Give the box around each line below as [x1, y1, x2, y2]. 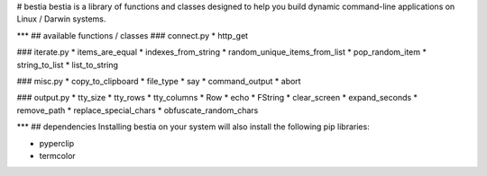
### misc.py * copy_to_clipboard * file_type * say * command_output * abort [16, 75, 301, 86]
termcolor [39, 150, 76, 161]
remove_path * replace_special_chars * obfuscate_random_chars [16, 104, 259, 116]
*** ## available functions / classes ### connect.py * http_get [16, 30, 248, 40]
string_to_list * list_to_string [16, 59, 119, 70]
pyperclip [39, 137, 75, 148]
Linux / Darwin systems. [16, 13, 106, 24]
